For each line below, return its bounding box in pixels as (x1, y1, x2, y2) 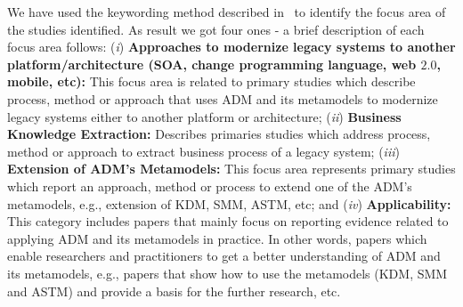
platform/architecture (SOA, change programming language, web (7, 54, 417, 73)
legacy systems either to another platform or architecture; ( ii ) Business (7, 107, 402, 125)
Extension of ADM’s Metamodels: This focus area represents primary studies (7, 159, 456, 178)
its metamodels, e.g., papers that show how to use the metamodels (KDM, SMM (7, 263, 448, 282)
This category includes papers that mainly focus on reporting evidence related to (7, 212, 449, 230)
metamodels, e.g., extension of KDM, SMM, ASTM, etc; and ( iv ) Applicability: (7, 194, 451, 213)
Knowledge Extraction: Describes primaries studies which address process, (7, 125, 431, 143)
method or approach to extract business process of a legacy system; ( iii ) (7, 141, 400, 160)
